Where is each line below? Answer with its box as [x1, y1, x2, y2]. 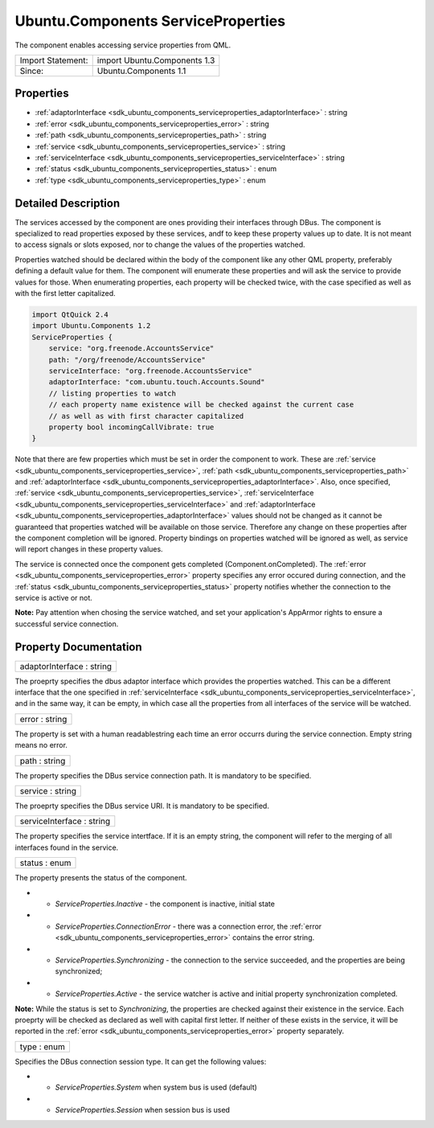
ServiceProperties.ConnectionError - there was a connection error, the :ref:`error [55, 921, 322, 931]
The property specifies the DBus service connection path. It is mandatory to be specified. [14, 770, 312, 780]
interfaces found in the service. [14, 843, 119, 852]
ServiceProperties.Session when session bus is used [55, 1105, 231, 1115]
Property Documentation [14, 640, 142, 654]
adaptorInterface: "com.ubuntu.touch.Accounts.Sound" [48, 378, 265, 387]
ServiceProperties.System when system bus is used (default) [55, 1082, 257, 1093]
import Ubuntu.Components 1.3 [96, 55, 215, 66]
